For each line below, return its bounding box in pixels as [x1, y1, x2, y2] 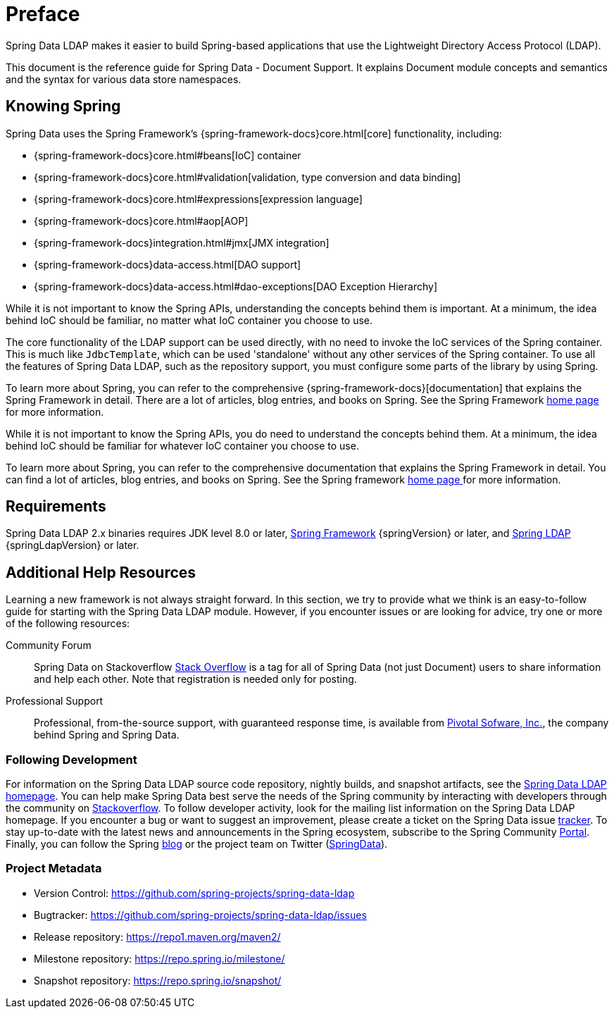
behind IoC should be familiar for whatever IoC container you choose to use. [6, 439, 359, 452]
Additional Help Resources [6, 563, 196, 581]
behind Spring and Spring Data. [34, 729, 180, 741]
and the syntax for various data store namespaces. [6, 73, 242, 85]
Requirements [6, 497, 106, 516]
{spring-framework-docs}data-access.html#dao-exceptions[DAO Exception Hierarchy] [34, 280, 437, 292]
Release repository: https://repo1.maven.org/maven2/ [34, 930, 281, 943]
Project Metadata [6, 861, 102, 876]
